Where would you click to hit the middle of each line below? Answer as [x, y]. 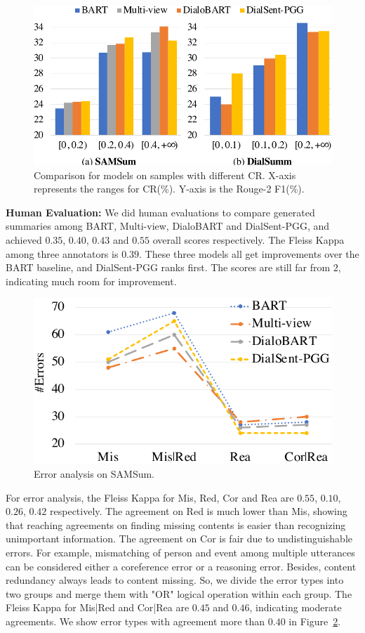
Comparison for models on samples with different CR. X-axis [165, 175]
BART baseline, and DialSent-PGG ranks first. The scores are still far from [168, 267]
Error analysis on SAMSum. [94, 473]
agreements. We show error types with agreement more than [135, 621]
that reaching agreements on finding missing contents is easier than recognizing [176, 524]
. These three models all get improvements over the [249, 253]
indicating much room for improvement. [91, 281]
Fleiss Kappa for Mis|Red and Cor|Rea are [98, 607]
